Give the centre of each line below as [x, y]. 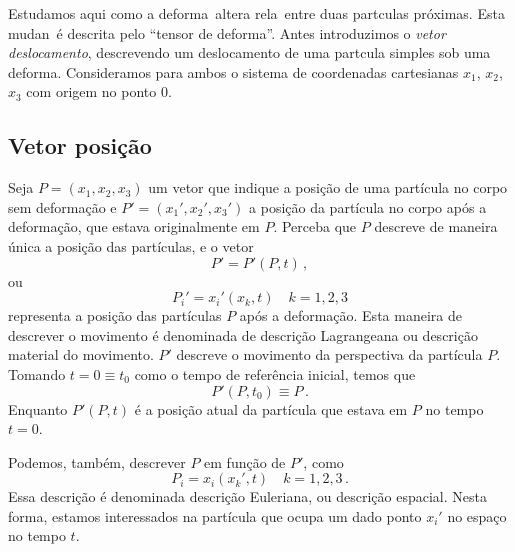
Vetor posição [80, 145]
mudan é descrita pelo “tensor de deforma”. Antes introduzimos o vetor [227, 32]
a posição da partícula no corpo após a [368, 206]
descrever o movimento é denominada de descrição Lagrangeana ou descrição [243, 334]
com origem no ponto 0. [99, 91]
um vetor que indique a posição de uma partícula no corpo [328, 187]
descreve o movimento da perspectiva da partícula [329, 354]
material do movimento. [81, 354]
